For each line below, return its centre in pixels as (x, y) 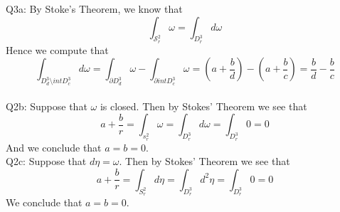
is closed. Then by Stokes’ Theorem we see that (203, 106)
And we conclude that (54, 147)
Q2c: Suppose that (46, 161)
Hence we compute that (57, 49)
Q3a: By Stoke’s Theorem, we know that (94, 9)
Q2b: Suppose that (47, 106)
